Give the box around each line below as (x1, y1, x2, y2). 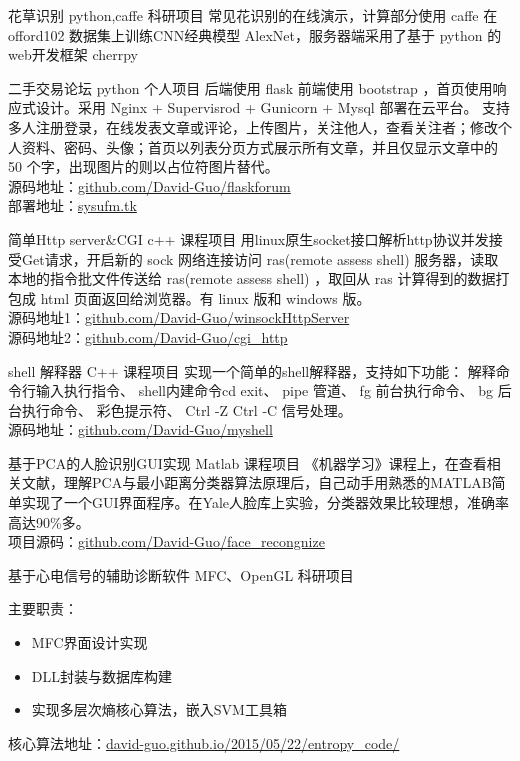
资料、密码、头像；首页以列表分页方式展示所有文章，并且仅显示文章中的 (21, 136, 498, 157)
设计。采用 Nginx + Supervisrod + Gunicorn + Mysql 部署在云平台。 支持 (35, 97, 511, 118)
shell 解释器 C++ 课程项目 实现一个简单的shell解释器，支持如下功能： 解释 (8, 360, 496, 381)
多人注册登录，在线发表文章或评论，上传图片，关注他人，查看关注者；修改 (8, 116, 498, 137)
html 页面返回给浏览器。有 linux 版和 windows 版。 (40, 287, 371, 308)
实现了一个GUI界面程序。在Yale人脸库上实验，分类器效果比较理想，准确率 (21, 492, 509, 513)
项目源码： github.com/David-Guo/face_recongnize (8, 531, 325, 552)
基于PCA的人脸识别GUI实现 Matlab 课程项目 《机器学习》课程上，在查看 (8, 452, 487, 473)
